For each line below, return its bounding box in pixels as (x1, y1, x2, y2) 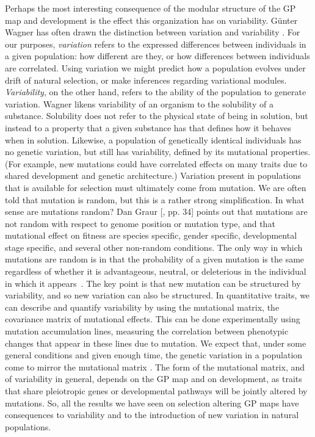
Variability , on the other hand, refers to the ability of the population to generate (5, 85, 306, 98)
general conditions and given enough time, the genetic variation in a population (5, 349, 303, 361)
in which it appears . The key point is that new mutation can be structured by (5, 276, 301, 289)
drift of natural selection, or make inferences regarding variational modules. (5, 73, 287, 86)
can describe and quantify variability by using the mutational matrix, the (5, 300, 280, 313)
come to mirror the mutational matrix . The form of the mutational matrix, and (5, 360, 305, 373)
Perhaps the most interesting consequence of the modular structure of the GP (5, 2, 296, 14)
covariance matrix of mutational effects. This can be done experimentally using (5, 312, 300, 325)
